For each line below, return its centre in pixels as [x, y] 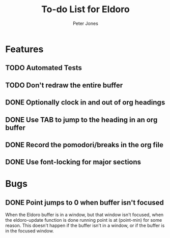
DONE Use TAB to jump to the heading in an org [81, 120]
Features [24, 49]
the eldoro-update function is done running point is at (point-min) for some [84, 220]
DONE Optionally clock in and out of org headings [85, 103]
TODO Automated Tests [44, 68]
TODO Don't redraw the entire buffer [64, 85]
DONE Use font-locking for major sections [73, 162]
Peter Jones [86, 23]
